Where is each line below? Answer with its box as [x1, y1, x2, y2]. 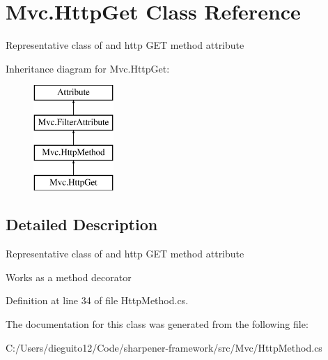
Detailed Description [6, 213, 158, 235]
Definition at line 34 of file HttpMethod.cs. [6, 293, 189, 308]
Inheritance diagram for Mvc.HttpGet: [6, 61, 170, 75]
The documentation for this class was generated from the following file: [6, 317, 309, 331]
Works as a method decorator [6, 269, 132, 284]
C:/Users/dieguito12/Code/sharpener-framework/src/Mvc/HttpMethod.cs [6, 340, 322, 354]
